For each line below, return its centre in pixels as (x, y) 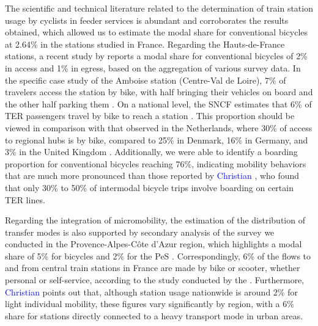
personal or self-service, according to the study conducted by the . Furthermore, (155, 280)
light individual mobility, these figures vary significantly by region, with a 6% (150, 304)
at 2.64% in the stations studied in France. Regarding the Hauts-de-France (145, 44)
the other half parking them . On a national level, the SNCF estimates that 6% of (158, 103)
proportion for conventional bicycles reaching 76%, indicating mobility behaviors (156, 163)
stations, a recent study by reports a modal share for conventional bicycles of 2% (156, 56)
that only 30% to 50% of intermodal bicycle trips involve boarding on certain (149, 187)
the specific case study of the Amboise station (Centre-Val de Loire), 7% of (146, 80)
